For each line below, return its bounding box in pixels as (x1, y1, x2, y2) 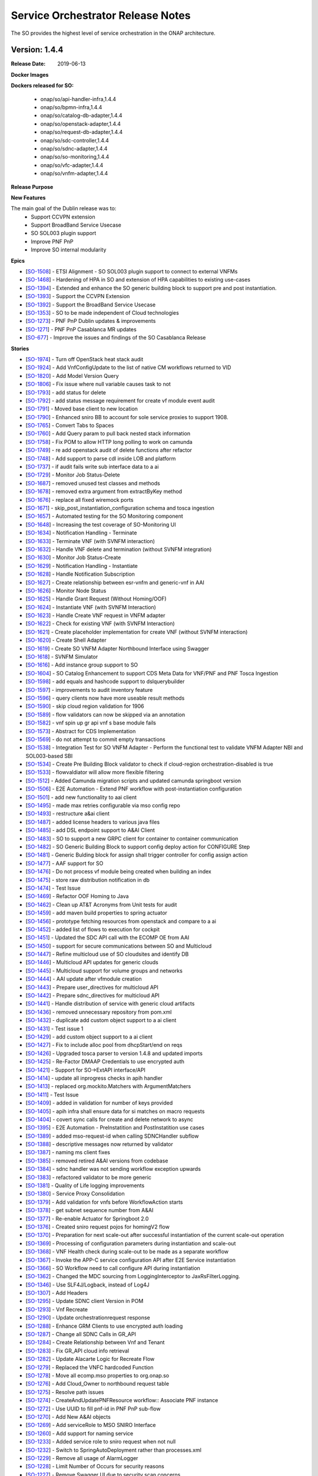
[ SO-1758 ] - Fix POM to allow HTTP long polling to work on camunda (25, 438, 193, 445)
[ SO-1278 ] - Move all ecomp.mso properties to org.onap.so (25, 1372, 170, 1379)
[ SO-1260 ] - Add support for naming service (25, 1429, 134, 1437)
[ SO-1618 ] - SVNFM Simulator (25, 653, 98, 661)
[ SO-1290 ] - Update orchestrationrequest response (25, 1314, 150, 1321)
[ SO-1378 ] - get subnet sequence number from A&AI (25, 1207, 154, 1214)
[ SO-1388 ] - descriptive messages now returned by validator (25, 1141, 174, 1148)
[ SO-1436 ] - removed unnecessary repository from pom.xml (25, 1008, 172, 1015)
